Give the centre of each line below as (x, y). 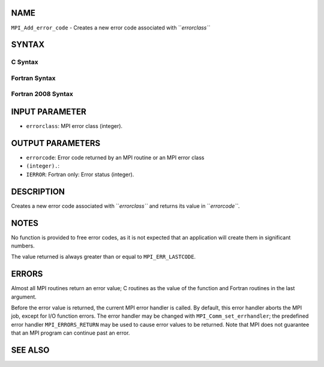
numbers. (23, 246)
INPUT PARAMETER (49, 112)
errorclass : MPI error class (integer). (74, 126)
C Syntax (25, 62)
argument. (24, 297)
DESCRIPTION (38, 191)
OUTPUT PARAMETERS (56, 143)
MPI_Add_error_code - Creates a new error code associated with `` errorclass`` (111, 28)
